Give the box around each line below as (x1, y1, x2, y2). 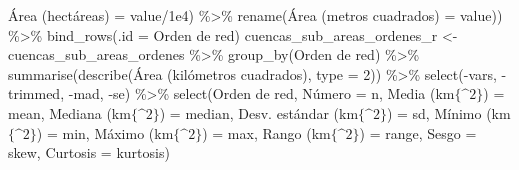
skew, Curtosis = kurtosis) (8, 142, 170, 163)
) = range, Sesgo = (359, 122, 477, 143)
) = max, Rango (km (202, 122, 331, 143)
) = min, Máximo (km (36, 122, 174, 143)
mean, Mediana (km (8, 102, 131, 123)
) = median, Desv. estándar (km (159, 102, 359, 123)
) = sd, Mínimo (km (386, 102, 511, 123)
